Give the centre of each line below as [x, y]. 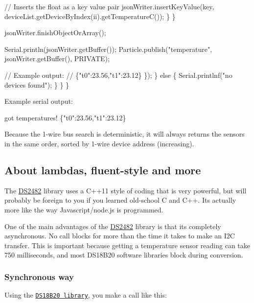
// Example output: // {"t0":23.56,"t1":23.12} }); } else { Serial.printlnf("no [118, 75]
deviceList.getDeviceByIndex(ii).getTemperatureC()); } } [90, 16]
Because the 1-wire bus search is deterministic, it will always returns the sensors [125, 134]
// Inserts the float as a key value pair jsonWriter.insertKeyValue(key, [109, 6]
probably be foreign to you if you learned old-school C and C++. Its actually [120, 200]
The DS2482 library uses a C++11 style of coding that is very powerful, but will [126, 190]
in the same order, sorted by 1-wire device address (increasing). [99, 143]
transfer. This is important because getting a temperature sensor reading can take [127, 245]
